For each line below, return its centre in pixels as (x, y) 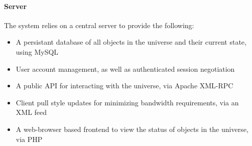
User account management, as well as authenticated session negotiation (125, 68)
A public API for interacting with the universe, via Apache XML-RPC (124, 86)
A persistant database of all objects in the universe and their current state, (131, 42)
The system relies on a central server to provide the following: (99, 25)
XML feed (31, 112)
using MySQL (37, 51)
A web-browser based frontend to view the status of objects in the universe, (132, 129)
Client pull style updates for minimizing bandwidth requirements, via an (127, 102)
